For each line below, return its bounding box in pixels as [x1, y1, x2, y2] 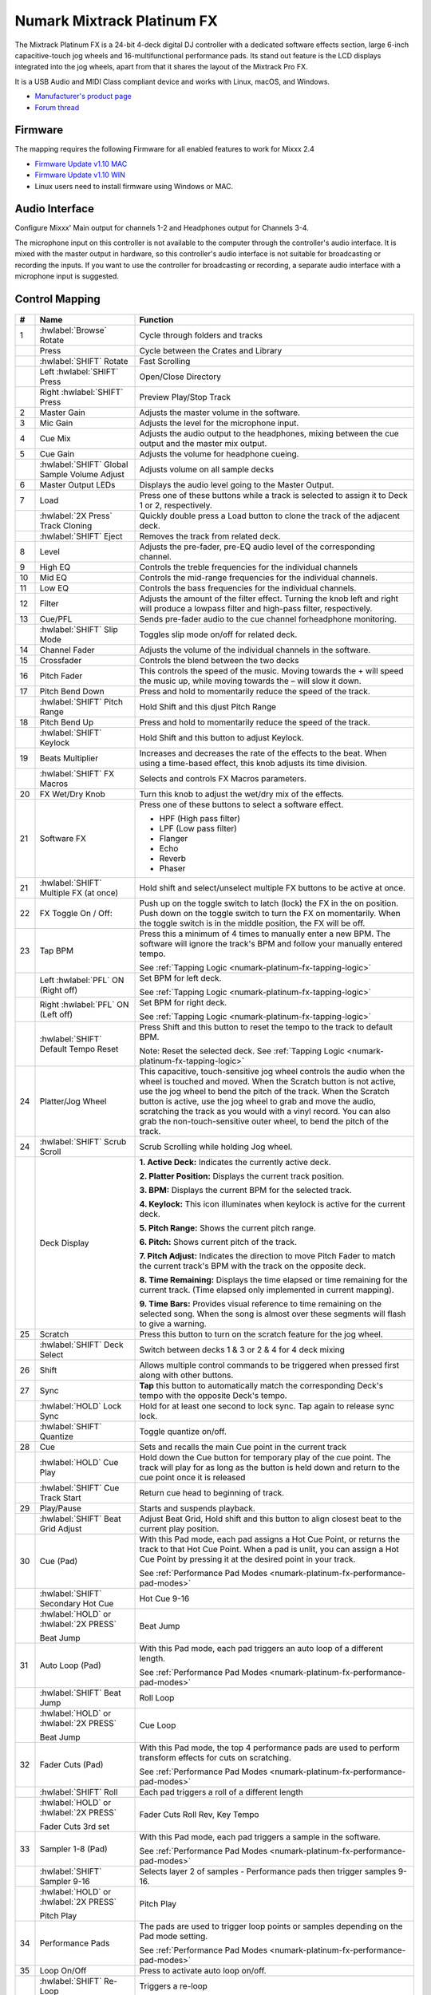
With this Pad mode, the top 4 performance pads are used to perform [139, 1742, 401, 1753]
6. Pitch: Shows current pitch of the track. [139, 1237, 297, 1248]
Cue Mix [39, 433, 71, 444]
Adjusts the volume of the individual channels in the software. [139, 645, 371, 656]
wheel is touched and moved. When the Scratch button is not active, [139, 1076, 397, 1087]
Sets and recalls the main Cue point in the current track [139, 1441, 347, 1452]
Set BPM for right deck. [139, 997, 227, 1009]
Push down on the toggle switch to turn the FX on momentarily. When [139, 908, 401, 919]
